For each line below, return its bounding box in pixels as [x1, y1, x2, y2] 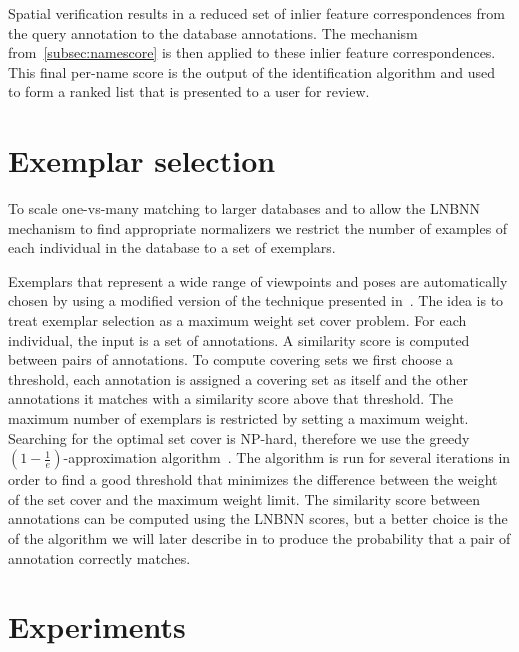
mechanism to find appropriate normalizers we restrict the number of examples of [8, 217, 508, 238]
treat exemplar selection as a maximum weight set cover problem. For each [8, 310, 467, 331]
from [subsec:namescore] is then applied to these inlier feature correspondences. [8, 42, 496, 63]
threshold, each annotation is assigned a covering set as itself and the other [8, 368, 468, 389]
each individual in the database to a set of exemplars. [8, 237, 336, 258]
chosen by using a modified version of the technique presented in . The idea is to [8, 290, 504, 311]
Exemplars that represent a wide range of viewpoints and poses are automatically [8, 270, 508, 291]
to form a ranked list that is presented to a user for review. [8, 81, 370, 102]
